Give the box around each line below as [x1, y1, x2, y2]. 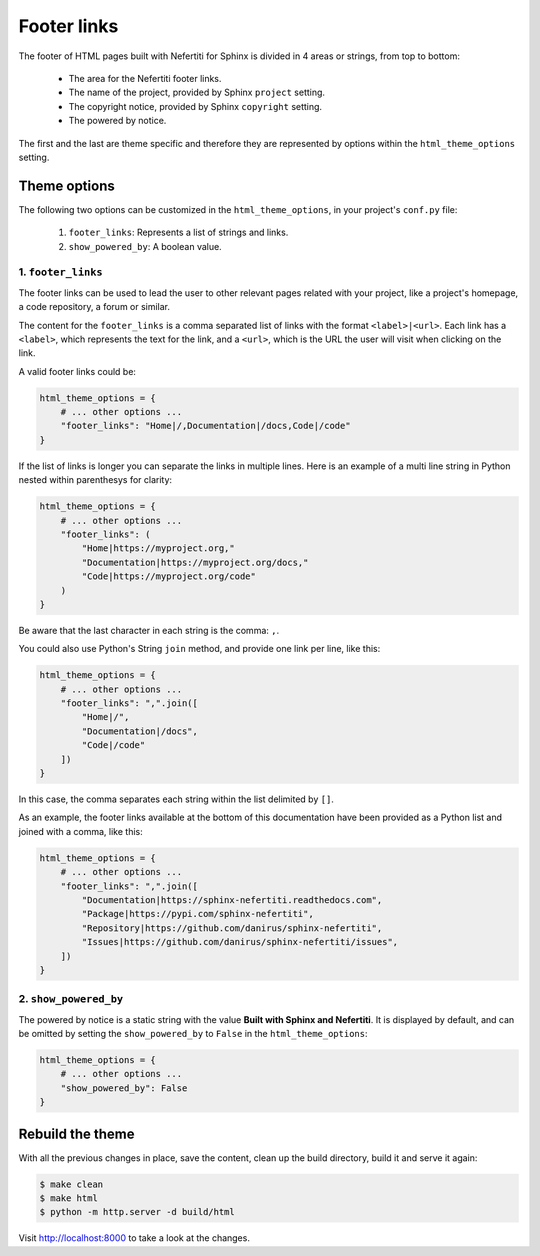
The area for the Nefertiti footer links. [68, 72, 222, 84]
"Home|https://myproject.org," [81, 543, 235, 554]
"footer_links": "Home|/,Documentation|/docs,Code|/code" [60, 420, 351, 432]
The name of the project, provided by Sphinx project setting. [68, 86, 325, 99]
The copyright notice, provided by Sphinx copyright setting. [68, 100, 323, 112]
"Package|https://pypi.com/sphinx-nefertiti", [81, 908, 314, 920]
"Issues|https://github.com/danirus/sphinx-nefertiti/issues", [81, 936, 399, 948]
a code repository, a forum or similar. [18, 301, 170, 313]
